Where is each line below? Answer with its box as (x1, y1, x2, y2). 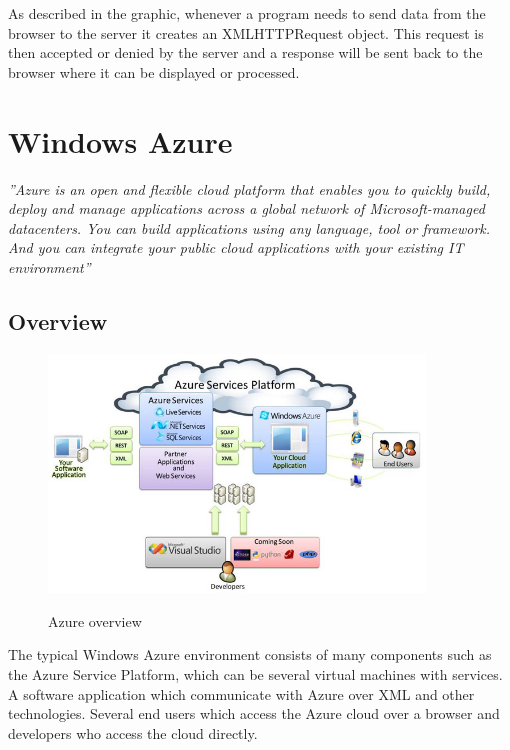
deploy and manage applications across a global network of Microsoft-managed (8, 198, 485, 219)
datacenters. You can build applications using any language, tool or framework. (8, 217, 491, 238)
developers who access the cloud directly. (8, 722, 258, 743)
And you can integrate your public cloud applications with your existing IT (8, 237, 464, 258)
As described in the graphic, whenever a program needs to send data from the (8, 3, 486, 23)
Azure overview (48, 610, 142, 631)
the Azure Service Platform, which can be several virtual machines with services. (8, 663, 503, 684)
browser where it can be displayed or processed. (8, 61, 300, 82)
